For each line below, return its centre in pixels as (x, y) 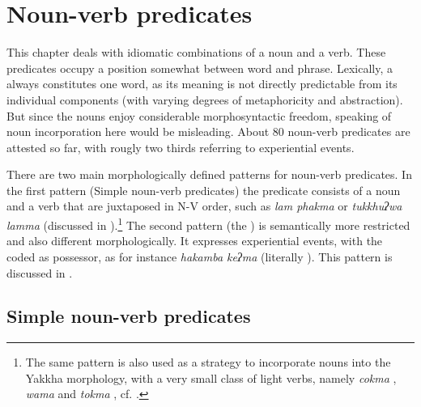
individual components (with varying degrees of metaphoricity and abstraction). (205, 99)
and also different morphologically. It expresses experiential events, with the (195, 241)
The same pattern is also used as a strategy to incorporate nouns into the (208, 362)
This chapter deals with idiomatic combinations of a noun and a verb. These (196, 52)
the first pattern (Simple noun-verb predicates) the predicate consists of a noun (204, 190)
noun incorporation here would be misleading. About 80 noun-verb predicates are (208, 131)
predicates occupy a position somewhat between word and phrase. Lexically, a (200, 68)
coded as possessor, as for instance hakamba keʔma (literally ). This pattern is (200, 256)
